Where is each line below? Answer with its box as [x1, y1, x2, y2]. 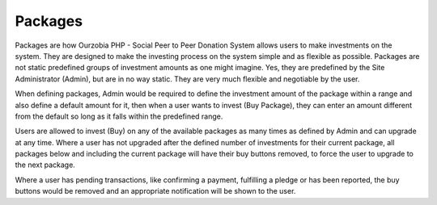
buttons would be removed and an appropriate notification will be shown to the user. [15, 186, 296, 196]
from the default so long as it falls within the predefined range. [15, 111, 223, 121]
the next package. [15, 160, 76, 169]
